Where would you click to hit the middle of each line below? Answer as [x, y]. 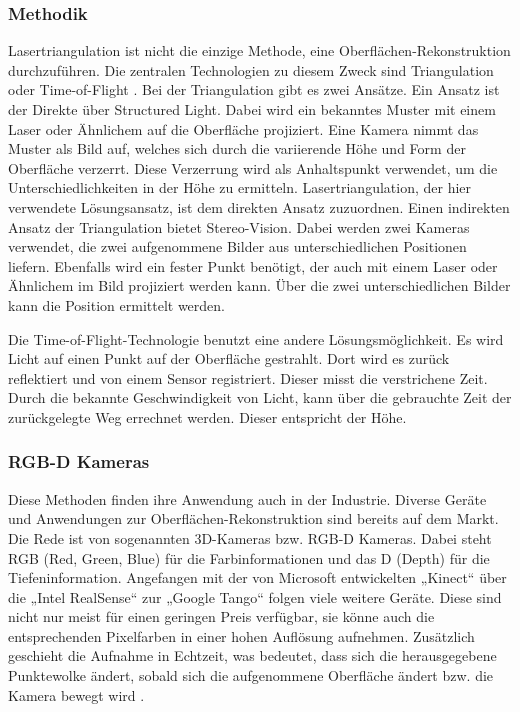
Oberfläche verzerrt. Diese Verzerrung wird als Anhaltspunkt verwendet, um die [253, 167]
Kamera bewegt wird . [76, 694]
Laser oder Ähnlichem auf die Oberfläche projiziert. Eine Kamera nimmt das [243, 128]
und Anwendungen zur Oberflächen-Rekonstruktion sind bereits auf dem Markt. [253, 518]
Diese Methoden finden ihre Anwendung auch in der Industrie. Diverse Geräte [247, 498]
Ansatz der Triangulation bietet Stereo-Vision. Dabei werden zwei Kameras [239, 226]
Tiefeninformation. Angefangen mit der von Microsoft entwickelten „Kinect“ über [257, 577]
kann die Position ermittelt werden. [116, 304]
